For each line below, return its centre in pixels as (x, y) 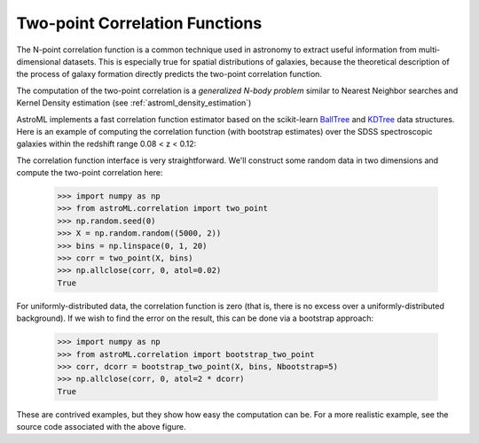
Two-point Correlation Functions (139, 23)
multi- (429, 50)
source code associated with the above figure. (101, 427)
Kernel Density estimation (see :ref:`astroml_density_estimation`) (134, 103)
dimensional (39, 61)
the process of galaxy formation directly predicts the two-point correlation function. (169, 74)
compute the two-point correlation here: (90, 173)
